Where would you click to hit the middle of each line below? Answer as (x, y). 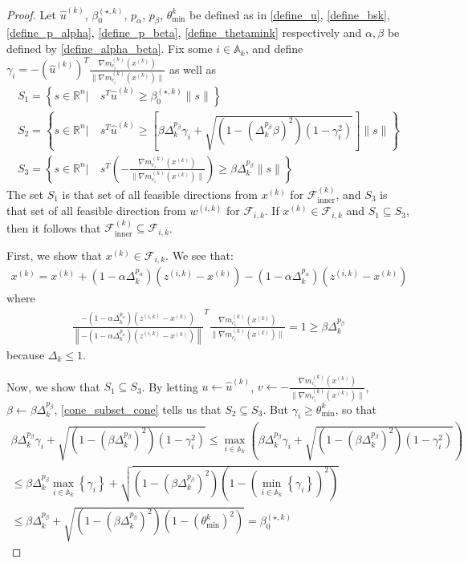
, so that (356, 409)
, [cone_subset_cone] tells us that (138, 409)
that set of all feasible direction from (96, 211)
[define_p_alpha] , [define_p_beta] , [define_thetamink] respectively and (184, 32)
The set (25, 194)
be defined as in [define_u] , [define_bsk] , (290, 14)
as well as (192, 69)
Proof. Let (31, 14)
